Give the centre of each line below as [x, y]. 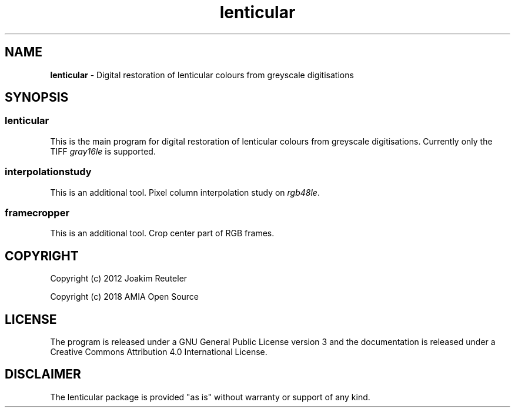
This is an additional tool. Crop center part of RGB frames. [162, 233]
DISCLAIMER [43, 374]
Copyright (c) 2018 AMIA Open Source [125, 297]
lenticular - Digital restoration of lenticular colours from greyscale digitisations [202, 75]
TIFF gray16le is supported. [103, 151]
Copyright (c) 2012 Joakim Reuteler [119, 279]
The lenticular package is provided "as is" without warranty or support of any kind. [210, 397]
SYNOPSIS [37, 98]
